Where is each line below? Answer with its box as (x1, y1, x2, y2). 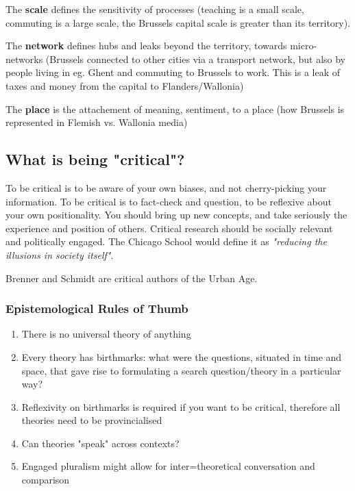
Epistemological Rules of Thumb (5, 300, 188, 317)
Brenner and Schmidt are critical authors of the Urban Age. (5, 270, 258, 285)
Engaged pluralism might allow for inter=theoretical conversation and (21, 459, 315, 473)
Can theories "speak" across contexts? (21, 436, 180, 450)
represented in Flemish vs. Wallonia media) (5, 115, 188, 129)
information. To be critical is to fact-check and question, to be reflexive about (5, 194, 332, 208)
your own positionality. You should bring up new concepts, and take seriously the (5, 207, 347, 222)
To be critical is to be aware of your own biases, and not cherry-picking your (5, 180, 327, 194)
